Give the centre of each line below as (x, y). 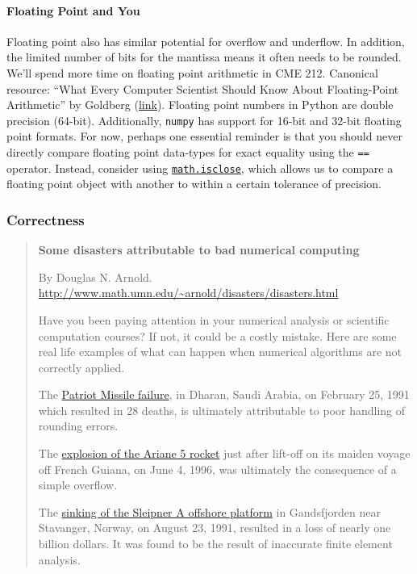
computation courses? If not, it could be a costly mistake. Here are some (217, 335)
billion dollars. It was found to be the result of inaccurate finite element (215, 544)
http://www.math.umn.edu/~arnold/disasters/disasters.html (188, 293)
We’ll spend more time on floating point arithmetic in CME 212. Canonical (192, 72)
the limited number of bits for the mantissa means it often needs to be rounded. (204, 57)
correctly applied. (81, 367)
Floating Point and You (73, 10)
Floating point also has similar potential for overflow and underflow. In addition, (206, 41)
